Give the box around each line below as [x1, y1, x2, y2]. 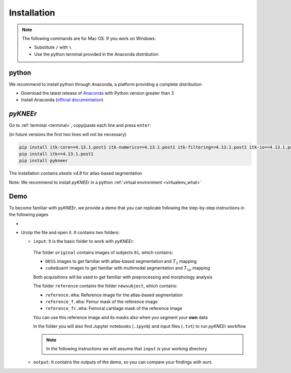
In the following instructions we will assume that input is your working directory [46, 346, 207, 352]
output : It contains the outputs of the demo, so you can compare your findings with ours [33, 359, 212, 365]
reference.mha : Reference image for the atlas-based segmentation [45, 292, 183, 298]
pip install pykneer [19, 158, 68, 164]
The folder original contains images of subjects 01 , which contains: [33, 249, 173, 255]
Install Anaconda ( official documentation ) [21, 97, 104, 103]
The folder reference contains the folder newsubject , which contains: [33, 283, 178, 289]
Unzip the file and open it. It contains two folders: [21, 229, 120, 235]
